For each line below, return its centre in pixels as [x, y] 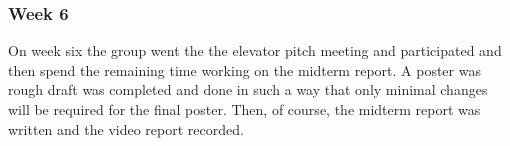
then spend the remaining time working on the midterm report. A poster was [244, 69]
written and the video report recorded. [126, 128]
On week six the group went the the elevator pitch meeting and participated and [255, 50]
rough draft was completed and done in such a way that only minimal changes [248, 89]
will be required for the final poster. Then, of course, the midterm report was [244, 109]
